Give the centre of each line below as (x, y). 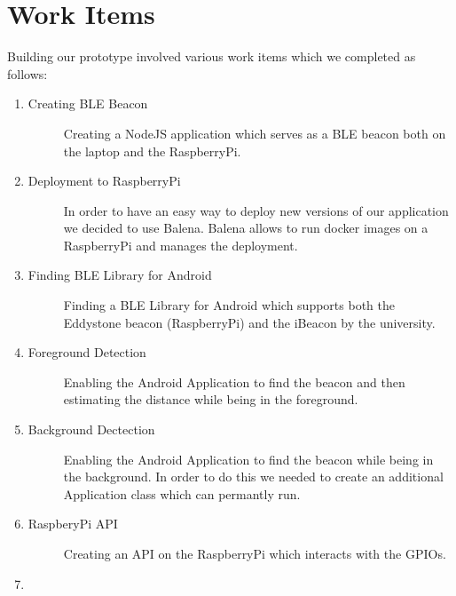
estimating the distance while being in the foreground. (211, 399)
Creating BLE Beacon (88, 103)
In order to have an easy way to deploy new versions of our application (256, 210)
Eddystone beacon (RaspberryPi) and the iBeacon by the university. (249, 322)
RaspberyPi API (73, 524)
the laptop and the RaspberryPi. (152, 151)
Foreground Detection (87, 352)
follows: (28, 73)
